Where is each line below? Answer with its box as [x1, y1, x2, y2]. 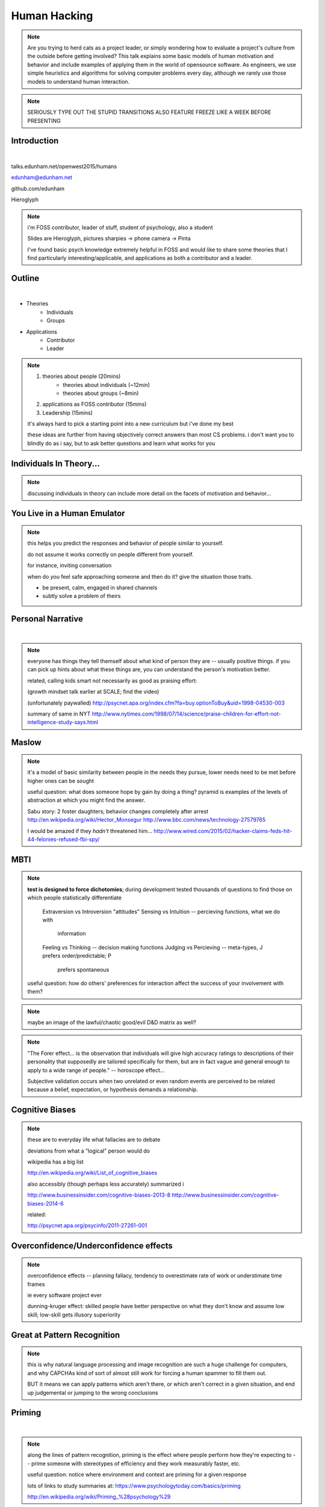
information [57, 930, 87, 937]
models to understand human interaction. [27, 78, 130, 85]
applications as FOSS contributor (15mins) [42, 401, 147, 408]
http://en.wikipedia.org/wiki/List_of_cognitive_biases [27, 1169, 158, 1177]
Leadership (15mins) [42, 409, 93, 416]
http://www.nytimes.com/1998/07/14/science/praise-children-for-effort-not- [91, 710, 281, 717]
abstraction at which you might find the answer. [27, 796, 146, 804]
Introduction [11, 136, 59, 146]
